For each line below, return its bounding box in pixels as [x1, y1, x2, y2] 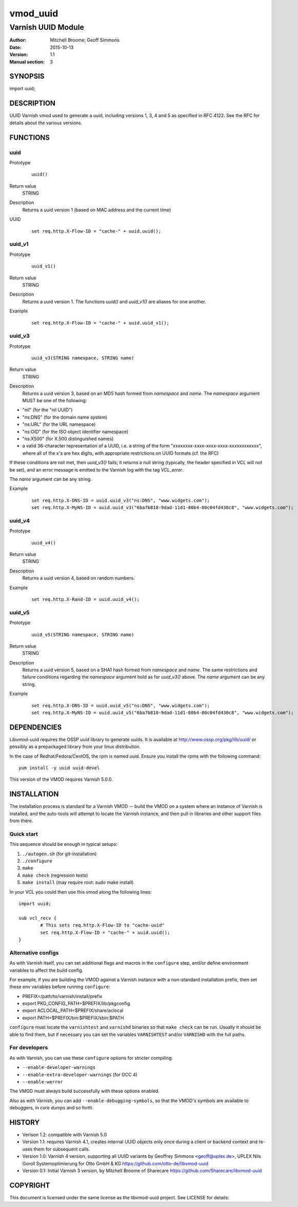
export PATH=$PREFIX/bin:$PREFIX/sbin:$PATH [22, 1014, 124, 1021]
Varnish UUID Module [9, 23, 85, 32]
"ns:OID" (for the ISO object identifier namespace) [22, 428, 129, 435]
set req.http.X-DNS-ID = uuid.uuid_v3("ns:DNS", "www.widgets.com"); [31, 497, 210, 503]
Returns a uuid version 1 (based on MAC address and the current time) [22, 206, 171, 213]
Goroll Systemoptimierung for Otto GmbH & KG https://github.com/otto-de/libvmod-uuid [22, 1160, 209, 1166]
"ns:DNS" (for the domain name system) [22, 414, 108, 420]
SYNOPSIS [9, 72, 45, 81]
